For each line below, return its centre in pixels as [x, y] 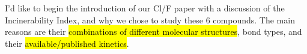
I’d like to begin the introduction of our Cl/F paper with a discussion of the [145, 8]
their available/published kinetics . [67, 43]
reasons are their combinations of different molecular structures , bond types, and [153, 31]
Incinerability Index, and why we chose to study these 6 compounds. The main [150, 19]
